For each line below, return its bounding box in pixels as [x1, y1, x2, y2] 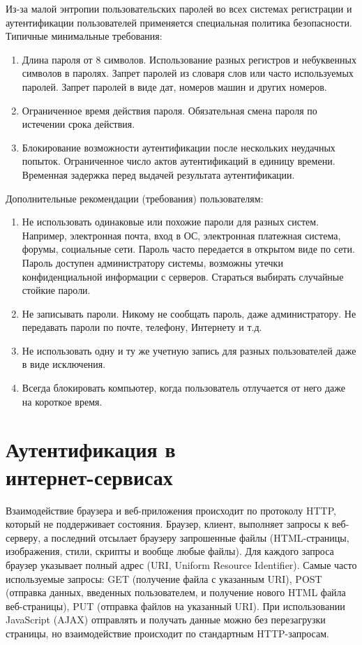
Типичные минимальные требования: [6, 29, 163, 43]
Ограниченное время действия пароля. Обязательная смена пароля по [22, 103, 317, 117]
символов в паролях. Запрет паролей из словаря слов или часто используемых [22, 66, 354, 80]
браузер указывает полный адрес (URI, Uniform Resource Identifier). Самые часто [6, 557, 357, 572]
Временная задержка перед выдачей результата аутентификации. [22, 167, 295, 181]
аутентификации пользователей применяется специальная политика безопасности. [6, 15, 352, 29]
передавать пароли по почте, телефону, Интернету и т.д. [22, 320, 262, 334]
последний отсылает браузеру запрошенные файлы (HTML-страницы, [51, 530, 349, 544]
